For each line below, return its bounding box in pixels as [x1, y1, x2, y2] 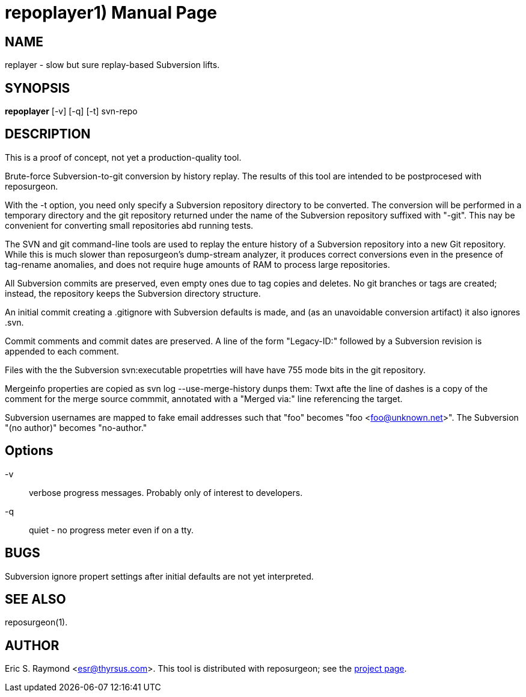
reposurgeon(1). [5, 617, 68, 628]
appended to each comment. [5, 345, 119, 356]
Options [5, 443, 54, 459]
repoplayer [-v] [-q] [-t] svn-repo [5, 106, 138, 117]
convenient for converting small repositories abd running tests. [5, 220, 254, 231]
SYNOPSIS [5, 80, 70, 96]
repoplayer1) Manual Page [5, 2, 218, 23]
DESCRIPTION [5, 126, 91, 142]
